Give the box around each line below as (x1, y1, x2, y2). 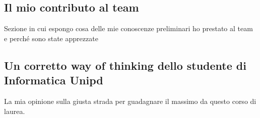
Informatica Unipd (4, 72, 103, 88)
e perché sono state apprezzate (4, 33, 98, 43)
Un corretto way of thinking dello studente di (4, 57, 246, 73)
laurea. (4, 105, 25, 116)
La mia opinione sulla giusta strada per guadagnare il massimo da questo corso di (4, 95, 256, 106)
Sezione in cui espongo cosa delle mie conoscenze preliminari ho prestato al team (4, 23, 253, 34)
